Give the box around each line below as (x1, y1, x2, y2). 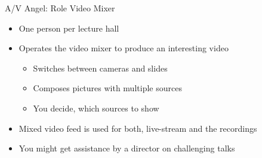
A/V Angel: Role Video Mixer (5, 2, 115, 14)
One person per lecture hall (19, 21, 119, 34)
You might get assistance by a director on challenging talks (19, 142, 235, 154)
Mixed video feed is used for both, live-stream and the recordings (19, 122, 257, 134)
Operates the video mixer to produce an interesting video (19, 42, 229, 54)
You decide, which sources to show (33, 101, 159, 114)
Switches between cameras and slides (33, 61, 168, 74)
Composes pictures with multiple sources (33, 82, 182, 94)
